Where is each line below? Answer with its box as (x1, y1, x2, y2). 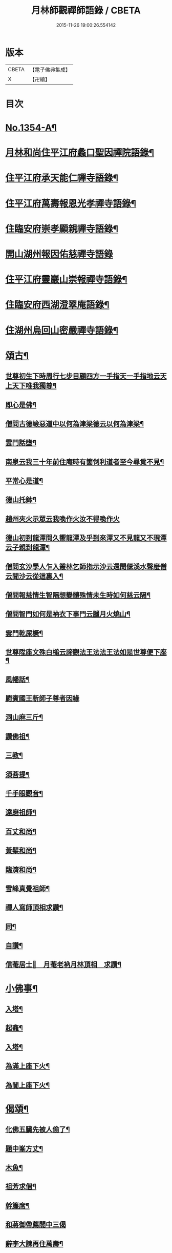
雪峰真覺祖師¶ (5, 884, 50, 893)
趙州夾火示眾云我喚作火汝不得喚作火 (5, 515, 120, 523)
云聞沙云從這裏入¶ (5, 572, 63, 581)
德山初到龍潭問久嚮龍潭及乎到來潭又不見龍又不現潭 (5, 533, 167, 542)
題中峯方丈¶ (5, 1144, 44, 1153)
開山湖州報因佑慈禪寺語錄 (5, 249, 114, 260)
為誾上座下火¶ (5, 1081, 50, 1090)
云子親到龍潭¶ (5, 543, 50, 552)
